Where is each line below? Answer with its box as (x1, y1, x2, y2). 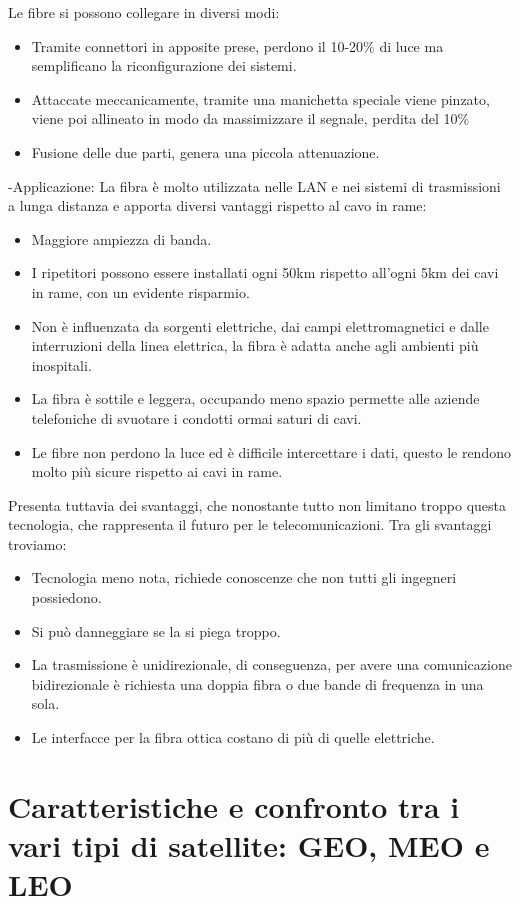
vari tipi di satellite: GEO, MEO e (8, 825, 490, 865)
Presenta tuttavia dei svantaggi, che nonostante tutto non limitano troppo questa (8, 494, 506, 515)
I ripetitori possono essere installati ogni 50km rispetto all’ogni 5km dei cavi (31, 262, 499, 283)
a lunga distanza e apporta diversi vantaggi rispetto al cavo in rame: (8, 195, 427, 216)
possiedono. (31, 587, 102, 608)
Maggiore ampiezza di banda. (31, 228, 212, 249)
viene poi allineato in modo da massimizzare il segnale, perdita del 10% (31, 108, 470, 129)
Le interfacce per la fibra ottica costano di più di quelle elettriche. (31, 727, 435, 748)
